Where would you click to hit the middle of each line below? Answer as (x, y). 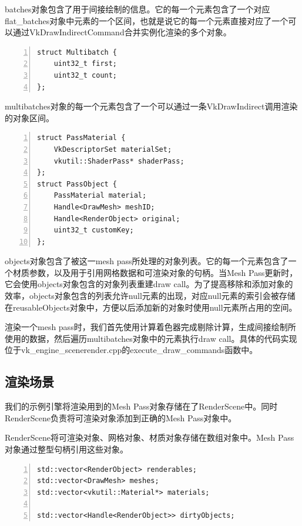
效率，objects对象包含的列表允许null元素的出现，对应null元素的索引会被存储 (150, 296)
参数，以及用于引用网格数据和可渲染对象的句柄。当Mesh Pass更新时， (163, 272)
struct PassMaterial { (81, 138)
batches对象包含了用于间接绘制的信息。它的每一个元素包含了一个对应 (137, 9)
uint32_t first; (85, 64)
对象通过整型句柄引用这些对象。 (66, 449)
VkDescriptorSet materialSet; (113, 149)
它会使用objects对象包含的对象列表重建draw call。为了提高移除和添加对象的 (149, 284)
